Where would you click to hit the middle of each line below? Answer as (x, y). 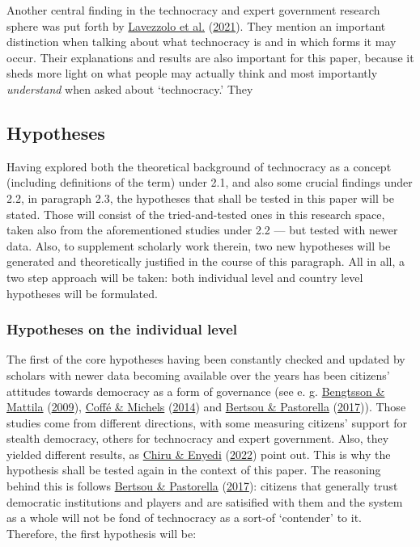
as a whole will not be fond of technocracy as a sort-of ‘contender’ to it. (184, 518)
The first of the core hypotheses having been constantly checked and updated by (206, 359)
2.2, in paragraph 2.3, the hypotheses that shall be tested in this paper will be (200, 198)
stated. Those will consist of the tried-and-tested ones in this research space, (196, 214)
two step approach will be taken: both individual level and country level (185, 277)
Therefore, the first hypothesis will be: (102, 533)
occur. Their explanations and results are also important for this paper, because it (210, 57)
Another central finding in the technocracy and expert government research (193, 10)
